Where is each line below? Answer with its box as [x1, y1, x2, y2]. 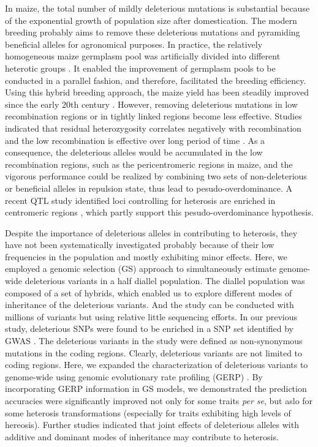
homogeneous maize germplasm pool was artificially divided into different [5, 50, 281, 62]
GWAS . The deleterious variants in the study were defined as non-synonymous [5, 334, 303, 347]
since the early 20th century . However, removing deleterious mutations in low [5, 97, 298, 110]
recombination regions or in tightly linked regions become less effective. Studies [5, 110, 302, 122]
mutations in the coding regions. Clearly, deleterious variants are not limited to [5, 346, 303, 359]
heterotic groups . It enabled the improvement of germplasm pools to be [5, 61, 276, 74]
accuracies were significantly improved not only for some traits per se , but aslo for [5, 394, 313, 407]
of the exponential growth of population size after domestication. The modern [5, 13, 297, 26]
